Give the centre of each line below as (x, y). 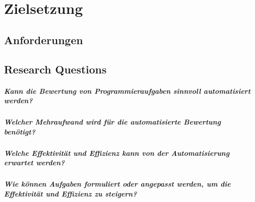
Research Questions (55, 69)
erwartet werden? (35, 163)
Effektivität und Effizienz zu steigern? (71, 193)
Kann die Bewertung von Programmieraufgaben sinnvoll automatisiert (127, 91)
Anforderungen (43, 39)
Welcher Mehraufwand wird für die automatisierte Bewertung (113, 122)
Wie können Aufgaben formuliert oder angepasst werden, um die (117, 184)
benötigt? (20, 131)
